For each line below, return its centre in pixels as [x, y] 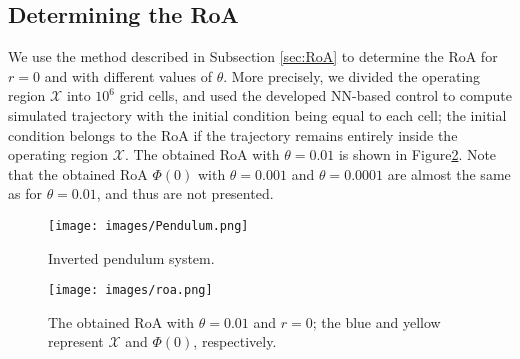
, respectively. [235, 341]
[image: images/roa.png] [130, 290]
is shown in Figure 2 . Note [417, 154]
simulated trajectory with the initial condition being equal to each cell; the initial [257, 114]
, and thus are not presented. [185, 193]
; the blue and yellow [376, 321]
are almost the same [449, 173]
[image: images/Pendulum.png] [148, 225]
